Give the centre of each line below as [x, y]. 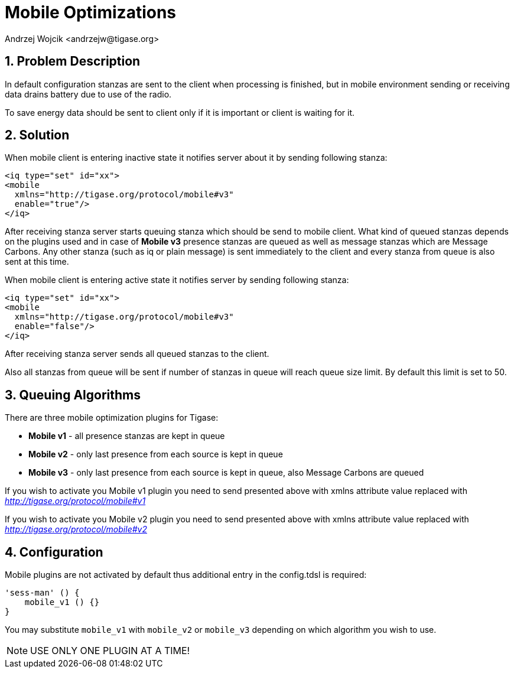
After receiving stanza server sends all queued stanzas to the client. [137, 354]
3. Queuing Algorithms [73, 395]
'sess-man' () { [42, 593]
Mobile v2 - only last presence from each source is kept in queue [156, 454]
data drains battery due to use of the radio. [88, 94]
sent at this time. [37, 262]
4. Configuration [54, 552]
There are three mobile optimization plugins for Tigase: [112, 418]
